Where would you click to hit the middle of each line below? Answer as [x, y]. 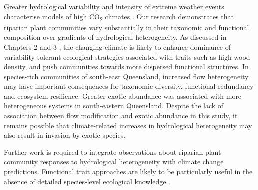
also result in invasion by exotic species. [65, 135]
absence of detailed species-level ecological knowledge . [87, 181]
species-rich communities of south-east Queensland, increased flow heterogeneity [126, 76]
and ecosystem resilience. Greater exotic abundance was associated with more [123, 96]
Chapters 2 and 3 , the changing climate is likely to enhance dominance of [118, 47]
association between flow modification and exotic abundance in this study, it [121, 116]
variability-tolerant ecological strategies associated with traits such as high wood [127, 57]
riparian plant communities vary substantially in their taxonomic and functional [127, 27]
